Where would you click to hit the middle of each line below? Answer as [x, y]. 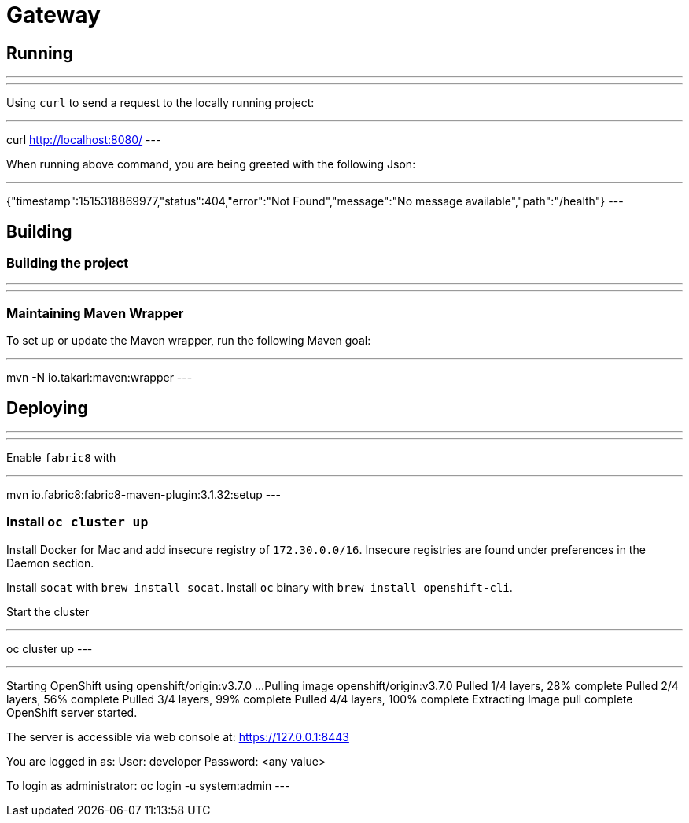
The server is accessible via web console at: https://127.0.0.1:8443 [178, 736]
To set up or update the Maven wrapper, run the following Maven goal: [189, 341]
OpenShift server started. [72, 712]
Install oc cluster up [77, 522]
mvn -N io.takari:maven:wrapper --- [99, 378]
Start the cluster [48, 611]
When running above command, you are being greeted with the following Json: [211, 164]
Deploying [47, 408]
